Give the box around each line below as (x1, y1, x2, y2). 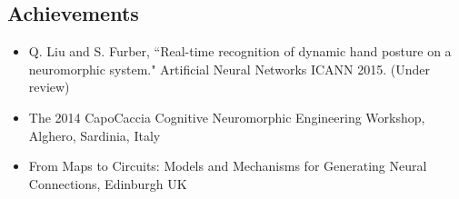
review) (28, 77, 70, 96)
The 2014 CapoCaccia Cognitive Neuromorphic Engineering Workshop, (28, 107, 425, 126)
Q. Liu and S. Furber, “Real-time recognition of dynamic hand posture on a (28, 42, 452, 61)
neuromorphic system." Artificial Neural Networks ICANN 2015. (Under (28, 59, 431, 78)
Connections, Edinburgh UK (28, 174, 187, 193)
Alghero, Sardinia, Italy (28, 125, 161, 144)
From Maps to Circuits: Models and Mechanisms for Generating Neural (28, 156, 427, 175)
